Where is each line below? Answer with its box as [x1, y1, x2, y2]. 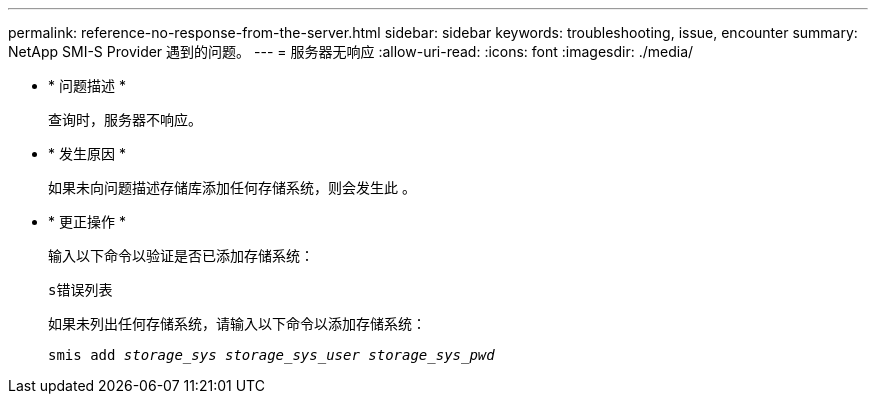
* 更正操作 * [48, 213, 126, 230]
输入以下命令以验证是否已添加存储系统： [48, 247, 314, 264]
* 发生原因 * [48, 145, 126, 162]
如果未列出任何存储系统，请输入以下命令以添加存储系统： [48, 315, 426, 332]
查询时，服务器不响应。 [48, 111, 202, 128]
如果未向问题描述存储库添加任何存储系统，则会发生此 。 [48, 179, 416, 196]
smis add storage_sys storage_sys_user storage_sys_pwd [48, 347, 495, 363]
